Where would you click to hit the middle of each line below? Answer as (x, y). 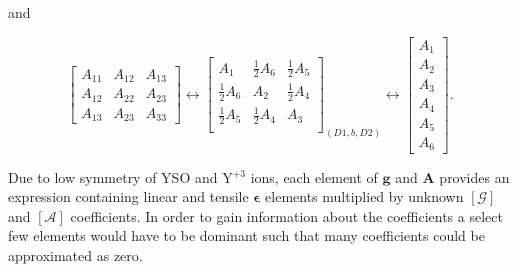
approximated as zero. (75, 254)
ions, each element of (314, 176)
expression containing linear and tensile (128, 196)
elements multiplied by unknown (364, 196)
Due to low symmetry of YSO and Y (120, 176)
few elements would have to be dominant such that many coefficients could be (246, 235)
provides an (474, 176)
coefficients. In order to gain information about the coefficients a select (286, 215)
